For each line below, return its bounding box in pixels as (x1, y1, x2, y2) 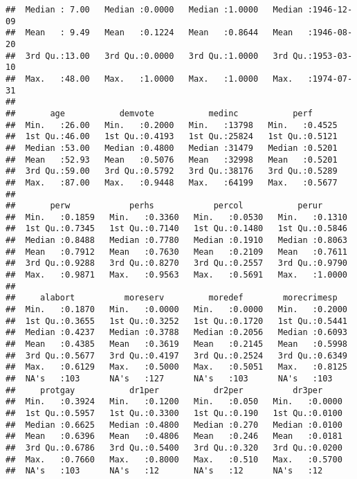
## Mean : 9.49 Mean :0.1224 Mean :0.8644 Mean (6, 28, 293, 38)
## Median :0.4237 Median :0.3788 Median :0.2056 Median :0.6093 (6, 327, 347, 338)
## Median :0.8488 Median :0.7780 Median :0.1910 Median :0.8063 (6, 235, 347, 246)
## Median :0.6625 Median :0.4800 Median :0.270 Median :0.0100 (6, 419, 342, 430)
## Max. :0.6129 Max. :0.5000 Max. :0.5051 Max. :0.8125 (6, 362, 347, 372)
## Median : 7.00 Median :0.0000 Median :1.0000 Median (6, 5, 303, 15)
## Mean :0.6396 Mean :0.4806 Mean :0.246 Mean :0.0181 (6, 431, 342, 442)
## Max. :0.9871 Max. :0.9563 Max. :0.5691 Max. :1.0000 (6, 270, 347, 280)
